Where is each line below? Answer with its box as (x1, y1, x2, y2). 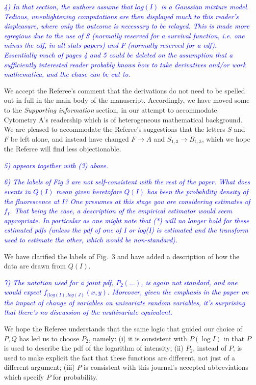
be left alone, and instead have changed (10, 133, 129, 144)
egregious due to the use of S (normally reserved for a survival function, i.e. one (4, 30, 245, 40)
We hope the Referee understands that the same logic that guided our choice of (4, 324, 242, 333)
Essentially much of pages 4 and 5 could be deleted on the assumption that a (4, 49, 233, 59)
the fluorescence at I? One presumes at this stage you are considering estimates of (4, 196, 251, 206)
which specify (4, 371, 44, 382)
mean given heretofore (56, 186, 122, 196)
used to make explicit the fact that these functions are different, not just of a (4, 352, 235, 362)
